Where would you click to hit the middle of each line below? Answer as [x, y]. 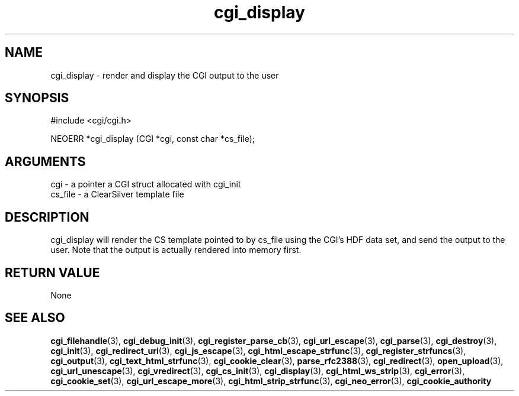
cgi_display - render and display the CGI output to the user [165, 75]
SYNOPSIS [37, 98]
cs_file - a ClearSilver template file [117, 194]
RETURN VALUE [52, 272]
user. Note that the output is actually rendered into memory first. [176, 250]
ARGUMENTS [45, 161]
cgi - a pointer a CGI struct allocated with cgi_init [146, 184]
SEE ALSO [35, 318]
